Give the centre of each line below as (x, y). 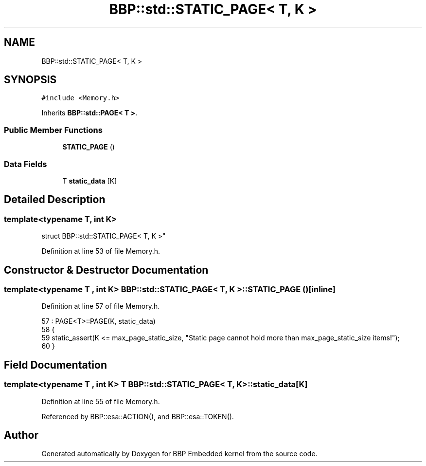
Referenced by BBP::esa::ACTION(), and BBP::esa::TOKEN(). (138, 416)
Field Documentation (55, 365)
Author (21, 435)
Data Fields (26, 164)
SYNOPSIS (30, 80)
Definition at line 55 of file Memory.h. (101, 401)
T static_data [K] (90, 181)
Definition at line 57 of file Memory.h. (101, 306)
